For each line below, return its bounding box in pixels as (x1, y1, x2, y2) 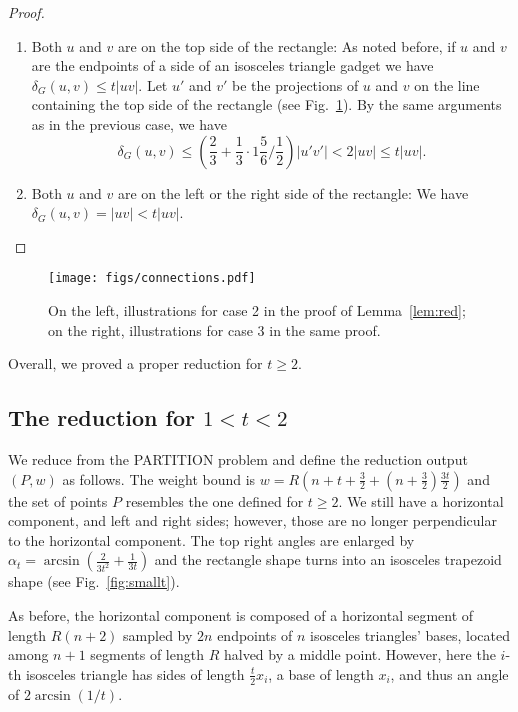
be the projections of (232, 74, 359, 95)
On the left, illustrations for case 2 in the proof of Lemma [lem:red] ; (48, 300, 466, 320)
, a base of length (268, 663, 374, 684)
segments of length (90, 644, 204, 665)
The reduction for (8, 402, 195, 433)
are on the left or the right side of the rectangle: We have (117, 182, 469, 203)
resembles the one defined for (125, 490, 304, 511)
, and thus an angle (390, 663, 509, 684)
